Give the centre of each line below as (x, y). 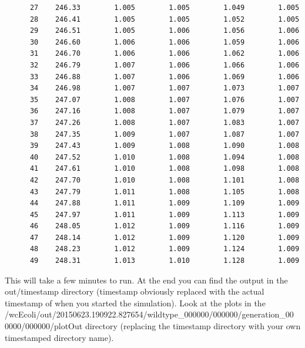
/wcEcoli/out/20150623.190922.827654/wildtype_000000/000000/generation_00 (149, 314)
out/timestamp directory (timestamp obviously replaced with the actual (135, 291)
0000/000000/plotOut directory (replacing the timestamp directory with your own (153, 326)
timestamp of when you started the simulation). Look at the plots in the (135, 303)
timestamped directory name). (59, 337)
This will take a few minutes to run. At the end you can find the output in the (146, 280)
